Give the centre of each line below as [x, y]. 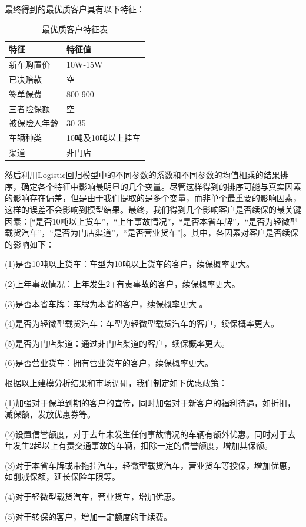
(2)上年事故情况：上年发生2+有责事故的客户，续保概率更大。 [122, 283]
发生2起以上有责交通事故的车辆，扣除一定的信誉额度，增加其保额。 [142, 445]
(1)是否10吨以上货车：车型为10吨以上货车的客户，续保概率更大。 [129, 264]
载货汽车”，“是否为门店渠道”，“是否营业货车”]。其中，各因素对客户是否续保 [152, 233]
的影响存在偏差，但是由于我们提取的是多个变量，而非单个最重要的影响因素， [153, 198]
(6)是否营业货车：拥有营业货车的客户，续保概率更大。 [109, 363]
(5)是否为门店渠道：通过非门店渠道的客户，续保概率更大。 [117, 343]
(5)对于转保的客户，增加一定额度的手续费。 [88, 516]
